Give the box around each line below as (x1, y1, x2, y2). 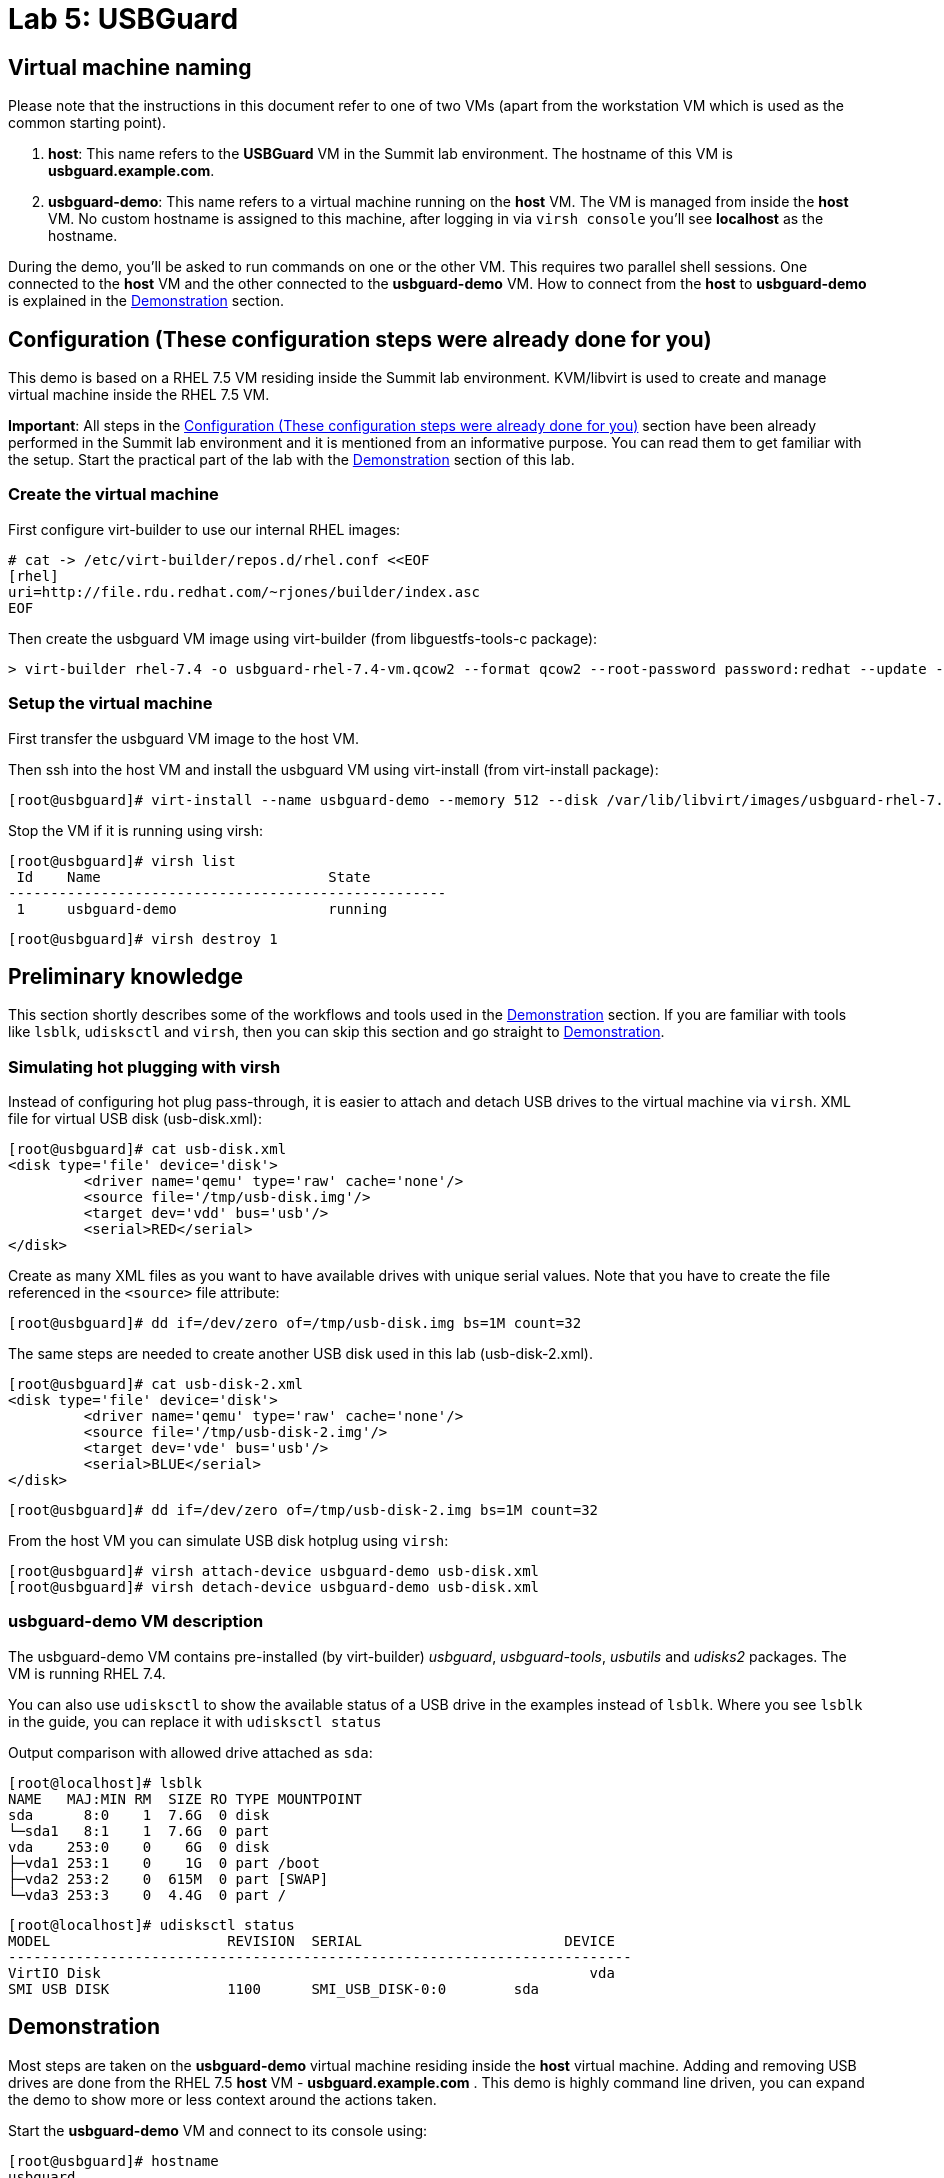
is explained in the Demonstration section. (8, 292, 285, 310)
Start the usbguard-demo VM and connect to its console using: (8, 2121, 428, 2139)
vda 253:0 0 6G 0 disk (8, 1838, 270, 1855)
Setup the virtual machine (8, 693, 213, 714)
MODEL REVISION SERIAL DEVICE (8, 1932, 615, 1949)
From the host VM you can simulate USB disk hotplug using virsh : (8, 1532, 449, 1550)
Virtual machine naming (8, 54, 252, 80)
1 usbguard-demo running (16, 900, 388, 917)
